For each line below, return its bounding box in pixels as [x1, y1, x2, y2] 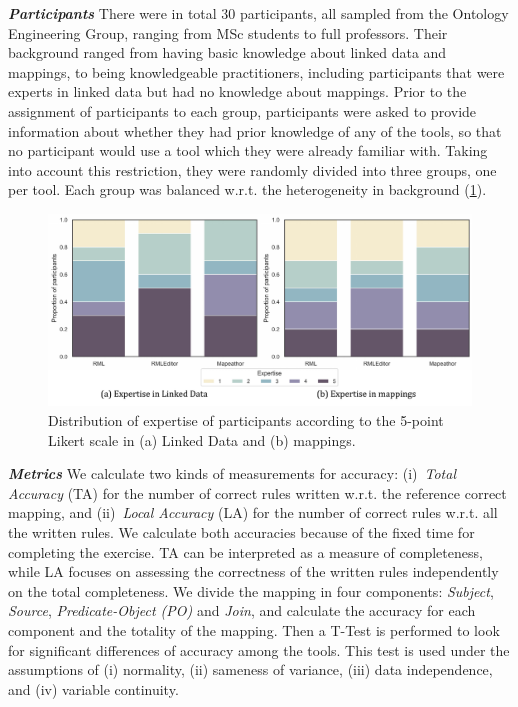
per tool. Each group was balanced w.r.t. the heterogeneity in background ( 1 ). [8, 179, 487, 200]
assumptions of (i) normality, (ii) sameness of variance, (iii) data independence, [8, 659, 493, 680]
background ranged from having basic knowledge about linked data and [8, 42, 447, 63]
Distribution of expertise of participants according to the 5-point [48, 410, 444, 431]
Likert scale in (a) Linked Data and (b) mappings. [48, 429, 356, 450]
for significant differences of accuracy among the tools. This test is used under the [8, 639, 510, 660]
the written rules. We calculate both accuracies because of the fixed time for [8, 522, 475, 543]
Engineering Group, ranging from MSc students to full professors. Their [8, 22, 448, 43]
